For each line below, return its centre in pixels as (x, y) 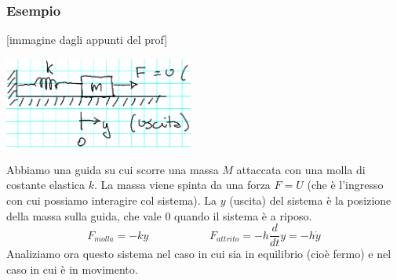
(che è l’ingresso (345, 185)
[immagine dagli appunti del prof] (87, 40)
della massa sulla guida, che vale (84, 215)
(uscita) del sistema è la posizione (310, 200)
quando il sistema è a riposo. (243, 215)
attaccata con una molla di (301, 169)
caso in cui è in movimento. (72, 269)
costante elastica (46, 185)
